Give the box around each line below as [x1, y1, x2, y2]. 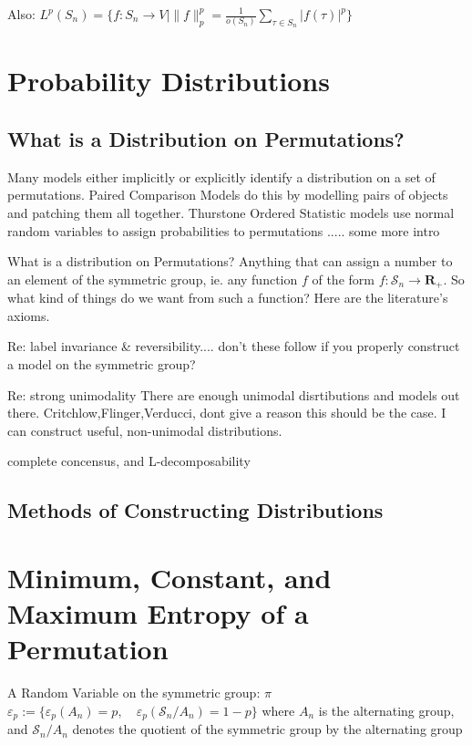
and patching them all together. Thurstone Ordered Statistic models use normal [7, 202, 455, 222]
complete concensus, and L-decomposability [7, 451, 251, 471]
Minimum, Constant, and [7, 558, 332, 595]
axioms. [7, 305, 50, 325]
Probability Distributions [7, 62, 330, 99]
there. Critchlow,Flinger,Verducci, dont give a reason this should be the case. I [7, 403, 446, 422]
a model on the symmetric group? [7, 354, 196, 373]
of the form [312, 269, 375, 288]
